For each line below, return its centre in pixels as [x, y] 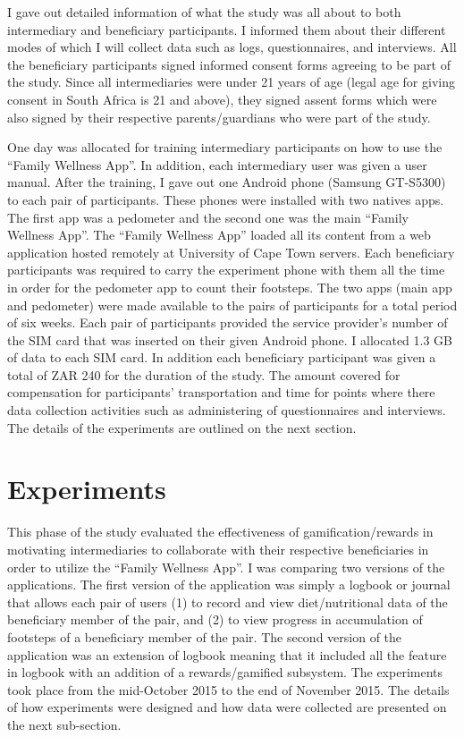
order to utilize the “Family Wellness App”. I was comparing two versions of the [226, 567]
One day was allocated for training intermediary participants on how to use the [225, 147]
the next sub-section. [64, 724]
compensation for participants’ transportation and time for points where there [221, 392]
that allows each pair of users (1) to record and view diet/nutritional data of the [228, 601]
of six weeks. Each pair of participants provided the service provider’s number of [228, 322]
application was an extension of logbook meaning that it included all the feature [227, 654]
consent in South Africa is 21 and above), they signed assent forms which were [222, 99]
